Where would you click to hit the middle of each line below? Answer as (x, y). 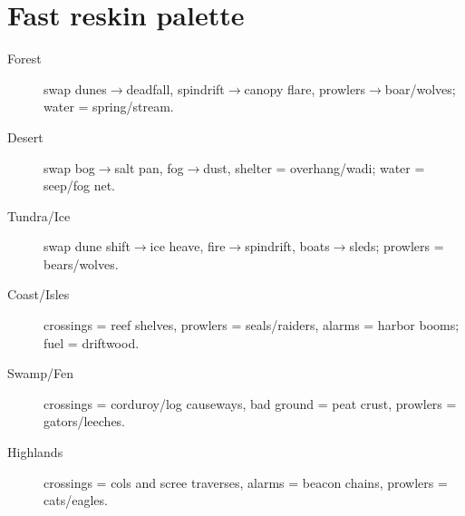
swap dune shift (87, 246)
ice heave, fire (188, 246)
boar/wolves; (420, 88)
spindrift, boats (287, 246)
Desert (25, 136)
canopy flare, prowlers (305, 88)
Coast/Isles (39, 294)
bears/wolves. (81, 263)
